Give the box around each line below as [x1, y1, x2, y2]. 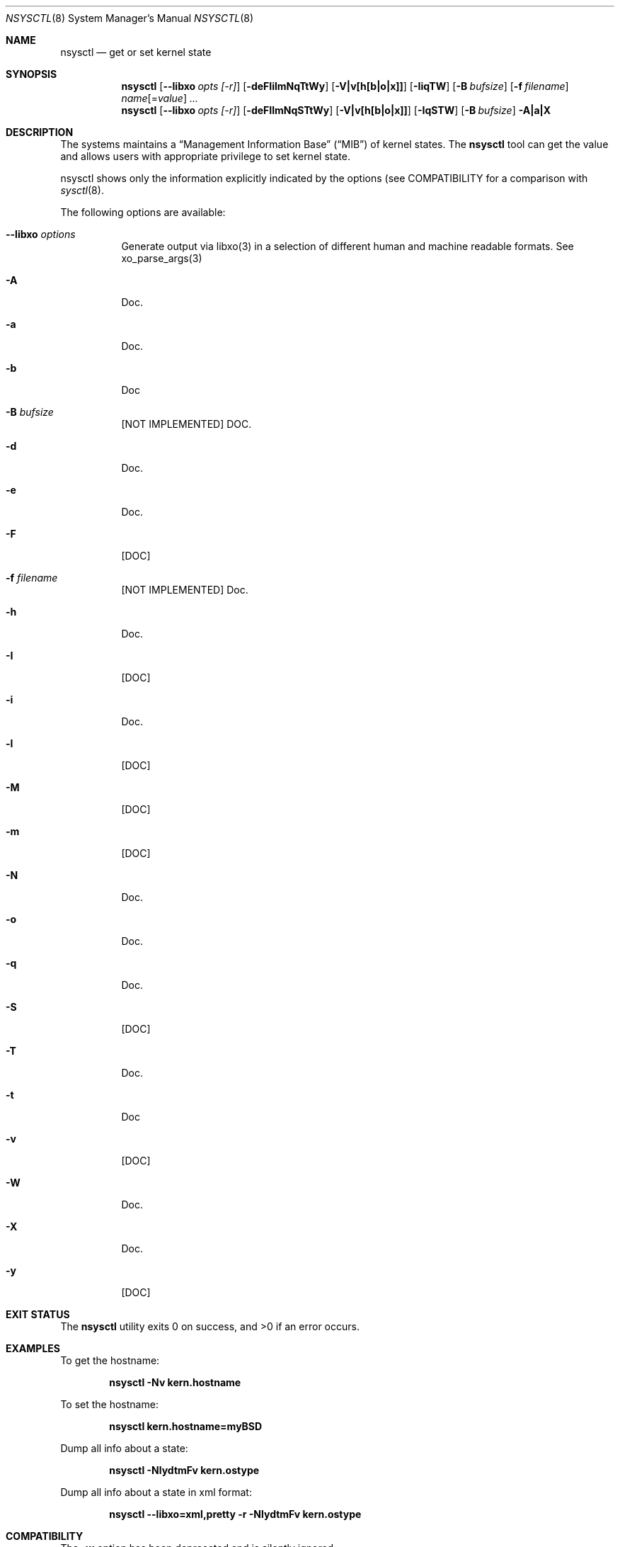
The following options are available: [60, 206, 226, 218]
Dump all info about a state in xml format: [60, 1486, 252, 1498]
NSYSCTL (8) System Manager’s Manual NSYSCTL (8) [6, 12, 254, 24]
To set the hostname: [60, 1398, 159, 1410]
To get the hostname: [60, 1354, 160, 1366]
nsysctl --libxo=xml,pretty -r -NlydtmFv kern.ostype [109, 1508, 362, 1520]
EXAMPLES [6, 1342, 60, 1354]
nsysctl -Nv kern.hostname [109, 1376, 241, 1388]
